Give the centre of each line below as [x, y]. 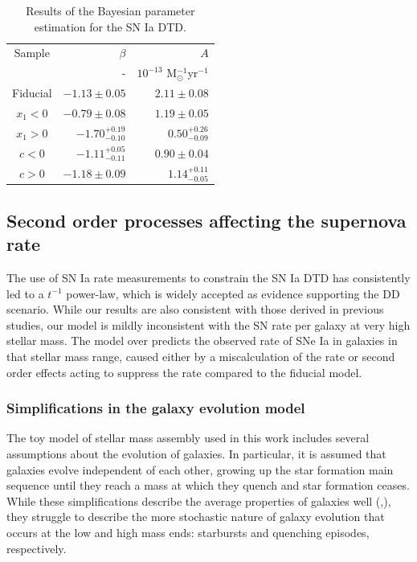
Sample [32, 53]
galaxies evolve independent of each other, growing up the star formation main [200, 469]
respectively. [37, 548]
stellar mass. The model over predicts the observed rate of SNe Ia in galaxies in [202, 340]
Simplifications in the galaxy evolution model [156, 408]
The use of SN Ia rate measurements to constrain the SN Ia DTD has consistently [208, 278]
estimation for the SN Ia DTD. [110, 26]
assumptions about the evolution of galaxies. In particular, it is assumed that [196, 453]
